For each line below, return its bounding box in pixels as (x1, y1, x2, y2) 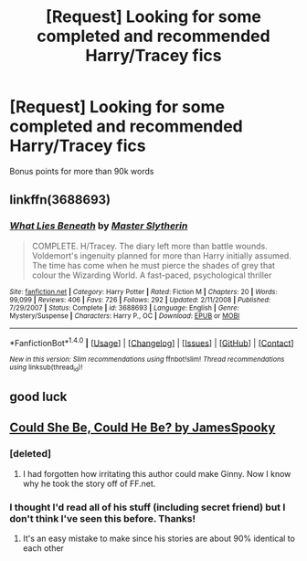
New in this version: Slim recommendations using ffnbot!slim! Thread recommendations (9, 355, 285, 365)
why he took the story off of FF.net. (22, 478, 156, 489)
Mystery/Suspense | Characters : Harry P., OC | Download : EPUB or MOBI (9, 311, 240, 321)
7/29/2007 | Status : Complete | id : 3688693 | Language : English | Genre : (9, 303, 239, 312)
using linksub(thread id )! (9, 363, 83, 374)
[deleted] (9, 448, 52, 460)
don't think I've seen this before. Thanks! (9, 512, 196, 524)
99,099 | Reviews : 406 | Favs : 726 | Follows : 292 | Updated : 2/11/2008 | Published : (9, 295, 271, 304)
